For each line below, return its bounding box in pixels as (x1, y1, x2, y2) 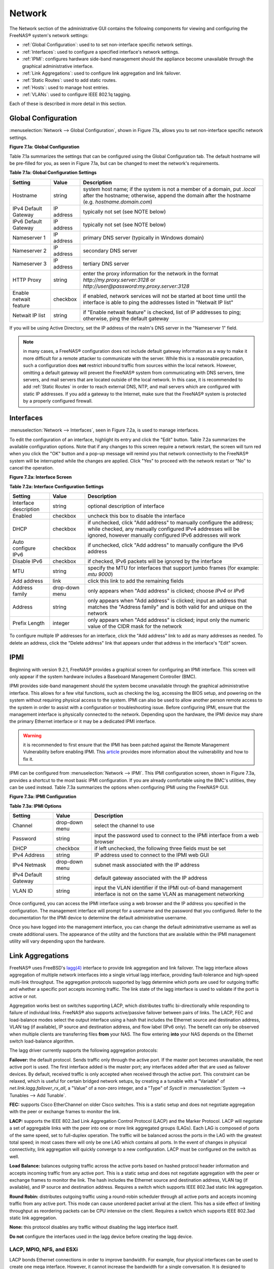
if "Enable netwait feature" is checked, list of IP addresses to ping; (83, 309, 241, 316)
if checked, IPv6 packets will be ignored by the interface (87, 558, 223, 565)
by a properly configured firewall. (23, 398, 93, 404)
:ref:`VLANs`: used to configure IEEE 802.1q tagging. (22, 91, 131, 97)
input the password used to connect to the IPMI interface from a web (94, 832, 259, 839)
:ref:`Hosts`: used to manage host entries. (22, 84, 109, 90)
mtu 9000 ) (87, 571, 114, 578)
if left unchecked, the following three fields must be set (94, 845, 226, 852)
